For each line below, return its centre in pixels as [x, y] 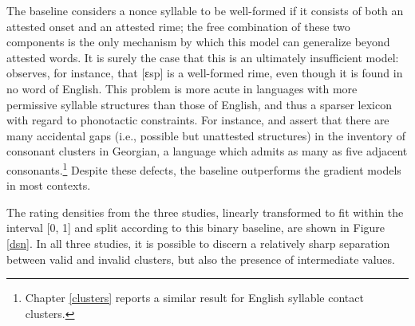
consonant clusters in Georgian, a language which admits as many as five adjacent [207, 151]
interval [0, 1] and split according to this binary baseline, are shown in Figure [196, 228]
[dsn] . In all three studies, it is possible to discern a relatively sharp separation [198, 243]
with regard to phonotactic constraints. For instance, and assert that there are [198, 120]
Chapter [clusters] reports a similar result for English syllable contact [194, 298]
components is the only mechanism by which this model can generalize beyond [198, 42]
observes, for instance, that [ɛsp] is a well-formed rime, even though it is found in [205, 73]
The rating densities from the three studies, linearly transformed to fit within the [205, 212]
